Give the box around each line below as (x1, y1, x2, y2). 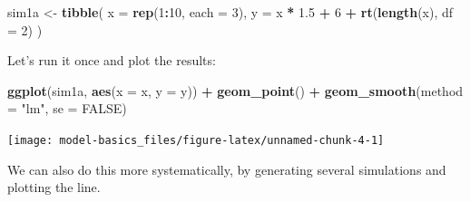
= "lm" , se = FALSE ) (7, 99, 127, 118)
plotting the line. (7, 178, 101, 197)
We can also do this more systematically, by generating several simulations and (7, 159, 446, 178)
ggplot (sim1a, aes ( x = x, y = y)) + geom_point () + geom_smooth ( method (7, 81, 464, 100)
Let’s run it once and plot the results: (7, 51, 216, 70)
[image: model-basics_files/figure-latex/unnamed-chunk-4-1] (7, 133, 385, 147)
